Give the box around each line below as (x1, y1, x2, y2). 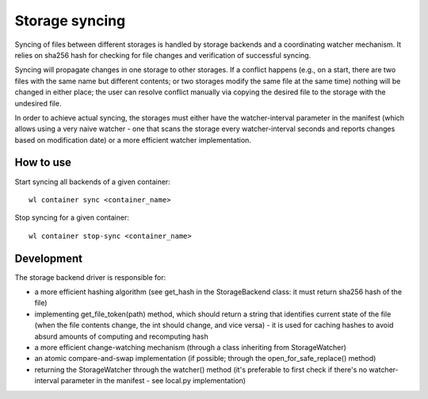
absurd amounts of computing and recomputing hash (34, 332, 209, 341)
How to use (14, 155, 71, 170)
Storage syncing (14, 12, 126, 29)
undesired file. (14, 98, 62, 108)
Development (14, 251, 83, 265)
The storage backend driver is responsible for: (14, 272, 166, 282)
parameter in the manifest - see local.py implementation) (60, 376, 246, 386)
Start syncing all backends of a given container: (14, 177, 170, 186)
